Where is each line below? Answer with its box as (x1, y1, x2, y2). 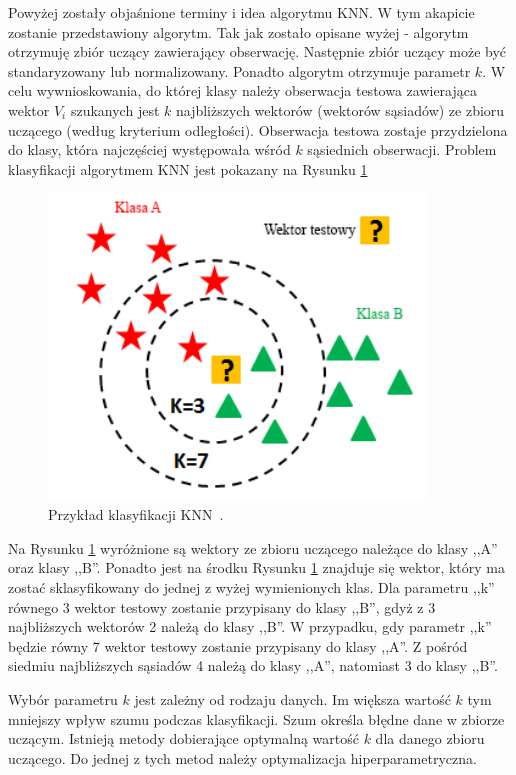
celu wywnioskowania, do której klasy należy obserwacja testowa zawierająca (8, 80, 477, 101)
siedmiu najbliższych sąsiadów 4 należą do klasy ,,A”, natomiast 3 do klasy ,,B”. (8, 655, 498, 676)
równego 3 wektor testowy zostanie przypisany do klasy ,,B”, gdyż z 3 (8, 596, 436, 617)
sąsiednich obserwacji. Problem (307, 139, 497, 160)
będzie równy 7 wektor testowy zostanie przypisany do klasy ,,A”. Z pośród (8, 635, 468, 656)
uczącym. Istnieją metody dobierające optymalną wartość (8, 728, 359, 749)
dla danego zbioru (375, 728, 485, 749)
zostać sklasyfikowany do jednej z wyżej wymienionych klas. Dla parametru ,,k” (8, 576, 495, 597)
